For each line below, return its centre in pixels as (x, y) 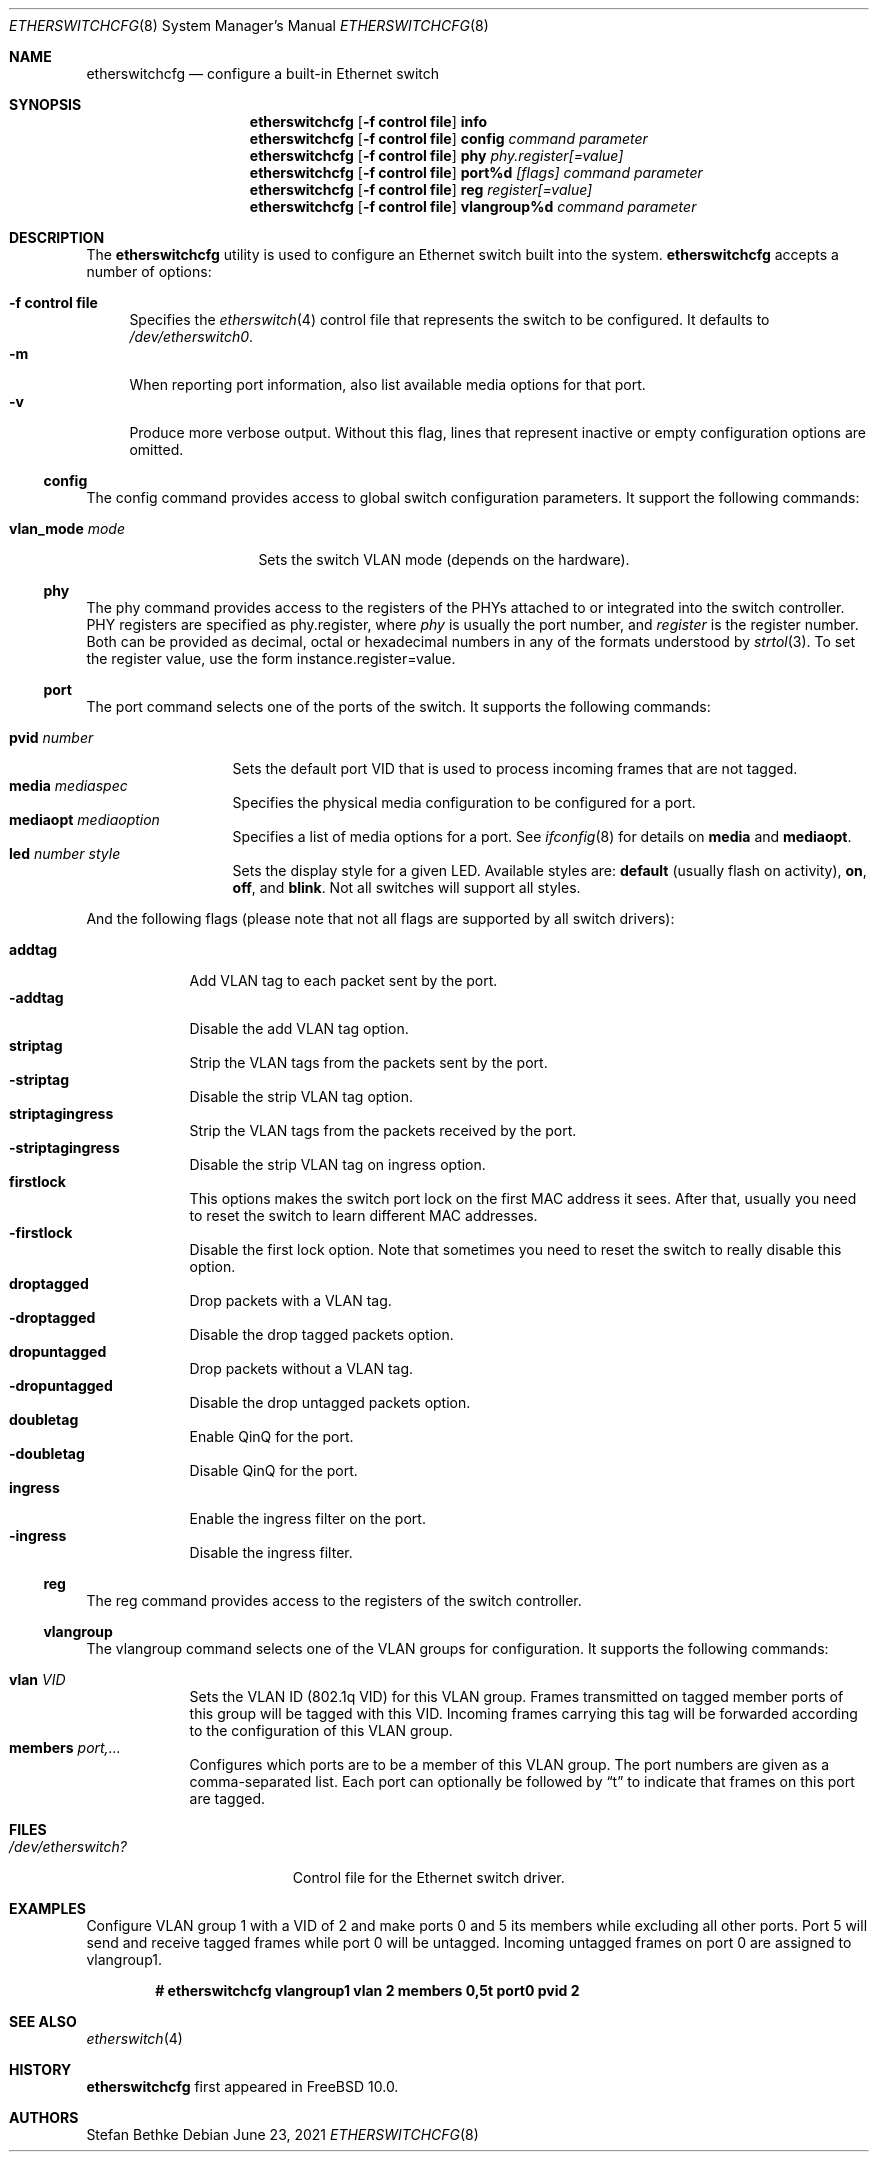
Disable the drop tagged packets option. (321, 1334)
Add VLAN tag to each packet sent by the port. (343, 980)
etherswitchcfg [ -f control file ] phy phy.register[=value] (436, 155)
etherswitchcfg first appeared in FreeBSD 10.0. (242, 2086)
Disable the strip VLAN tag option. (301, 1096)
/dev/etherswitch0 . (191, 336)
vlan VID (37, 1679)
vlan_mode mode (67, 528)
